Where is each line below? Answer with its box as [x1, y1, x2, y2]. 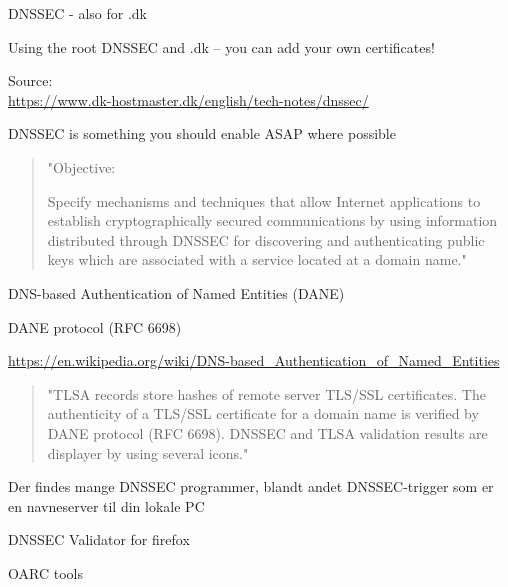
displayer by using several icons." [47, 442, 249, 463]
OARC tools [8, 562, 83, 583]
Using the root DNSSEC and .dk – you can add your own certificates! [8, 36, 435, 57]
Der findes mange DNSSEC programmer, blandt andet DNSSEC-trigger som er [8, 476, 494, 497]
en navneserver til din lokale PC [8, 495, 205, 516]
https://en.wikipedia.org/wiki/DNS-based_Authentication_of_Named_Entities [8, 350, 500, 371]
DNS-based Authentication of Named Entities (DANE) [8, 282, 345, 303]
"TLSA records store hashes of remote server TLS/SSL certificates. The [47, 383, 486, 404]
